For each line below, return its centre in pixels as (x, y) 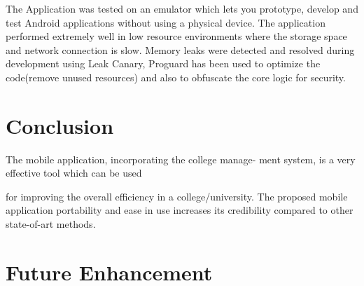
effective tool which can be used (74, 173)
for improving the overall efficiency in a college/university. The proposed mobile (177, 196)
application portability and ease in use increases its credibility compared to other (180, 210)
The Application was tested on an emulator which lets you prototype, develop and (182, 8)
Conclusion (60, 125)
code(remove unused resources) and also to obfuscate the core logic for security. (176, 77)
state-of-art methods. (51, 224)
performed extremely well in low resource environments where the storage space (176, 36)
